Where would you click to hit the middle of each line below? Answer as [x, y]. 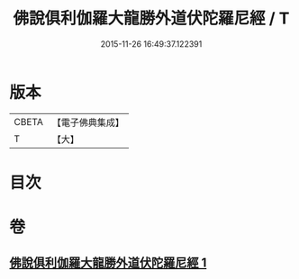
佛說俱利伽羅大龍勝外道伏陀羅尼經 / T [151, 18]
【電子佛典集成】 [88, 122]
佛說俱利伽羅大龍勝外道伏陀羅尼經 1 [108, 263]
